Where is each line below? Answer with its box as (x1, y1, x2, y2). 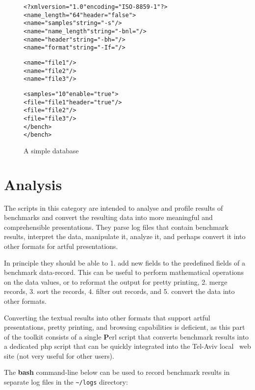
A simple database (24, 145, 79, 155)
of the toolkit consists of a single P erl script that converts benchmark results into (4, 331, 249, 341)
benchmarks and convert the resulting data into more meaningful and (4, 212, 213, 222)
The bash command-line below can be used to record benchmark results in (4, 367, 230, 377)
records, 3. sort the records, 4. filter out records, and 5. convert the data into (4, 286, 235, 296)
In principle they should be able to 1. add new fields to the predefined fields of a (4, 257, 245, 268)
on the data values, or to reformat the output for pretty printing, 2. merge (4, 276, 228, 287)
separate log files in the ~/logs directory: (4, 377, 128, 387)
